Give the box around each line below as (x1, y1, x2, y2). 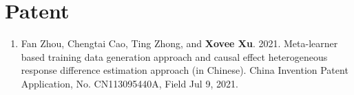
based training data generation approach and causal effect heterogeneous (21, 49, 328, 64)
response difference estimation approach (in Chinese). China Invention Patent (21, 63, 348, 77)
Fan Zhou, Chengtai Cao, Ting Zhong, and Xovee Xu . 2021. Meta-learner (21, 36, 338, 51)
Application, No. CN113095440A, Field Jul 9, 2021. (21, 76, 238, 90)
